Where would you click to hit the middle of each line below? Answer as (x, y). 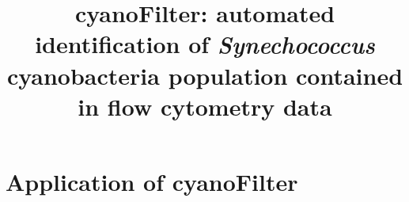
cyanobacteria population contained (205, 75)
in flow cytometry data (205, 106)
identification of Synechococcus (205, 44)
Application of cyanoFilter (152, 181)
